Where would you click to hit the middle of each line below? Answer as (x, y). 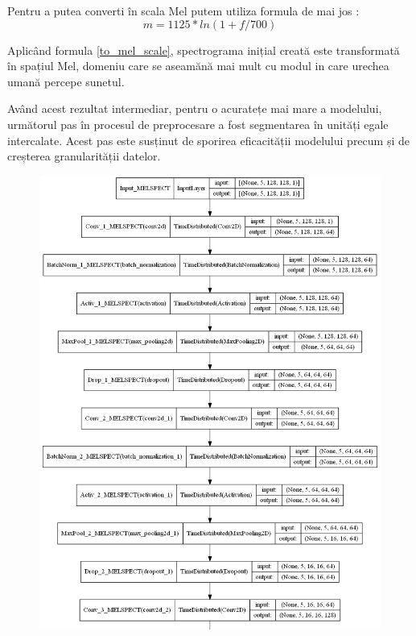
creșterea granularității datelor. (84, 156)
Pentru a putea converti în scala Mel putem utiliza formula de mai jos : (183, 10)
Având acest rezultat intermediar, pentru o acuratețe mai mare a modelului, (195, 108)
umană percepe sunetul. (66, 81)
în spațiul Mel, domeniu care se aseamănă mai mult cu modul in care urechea (198, 66)
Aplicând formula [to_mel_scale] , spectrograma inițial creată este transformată (204, 50)
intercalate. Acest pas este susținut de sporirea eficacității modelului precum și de (208, 140)
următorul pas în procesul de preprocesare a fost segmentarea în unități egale (198, 124)
